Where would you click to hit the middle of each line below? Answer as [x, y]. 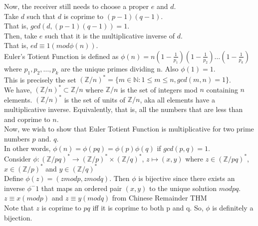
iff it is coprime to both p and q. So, [148, 207]
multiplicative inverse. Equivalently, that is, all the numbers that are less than [124, 109]
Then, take [21, 35]
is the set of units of [95, 99]
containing [222, 89]
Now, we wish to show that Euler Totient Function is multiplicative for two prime [129, 129]
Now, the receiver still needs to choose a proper [77, 6]
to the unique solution [183, 188]
